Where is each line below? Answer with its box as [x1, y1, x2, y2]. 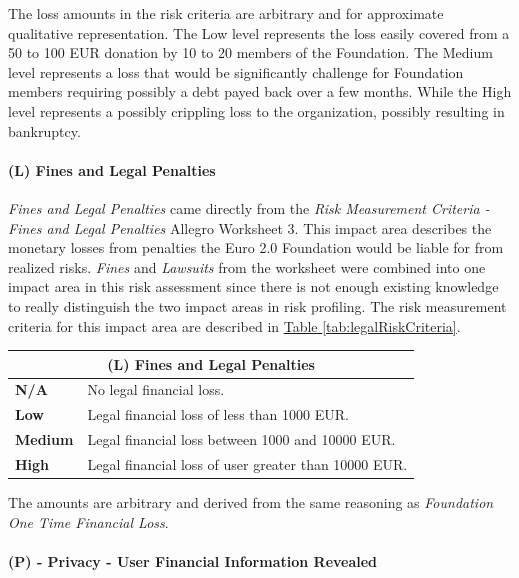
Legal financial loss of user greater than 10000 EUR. [87, 453, 408, 474]
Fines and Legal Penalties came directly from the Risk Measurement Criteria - [8, 197, 490, 218]
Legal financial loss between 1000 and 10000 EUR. [87, 429, 396, 450]
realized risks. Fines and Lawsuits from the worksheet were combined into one [8, 256, 486, 277]
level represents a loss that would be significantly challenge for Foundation [8, 61, 464, 82]
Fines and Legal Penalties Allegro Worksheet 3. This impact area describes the [8, 217, 492, 238]
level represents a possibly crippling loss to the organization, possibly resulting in [8, 100, 505, 121]
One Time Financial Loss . [8, 511, 169, 532]
